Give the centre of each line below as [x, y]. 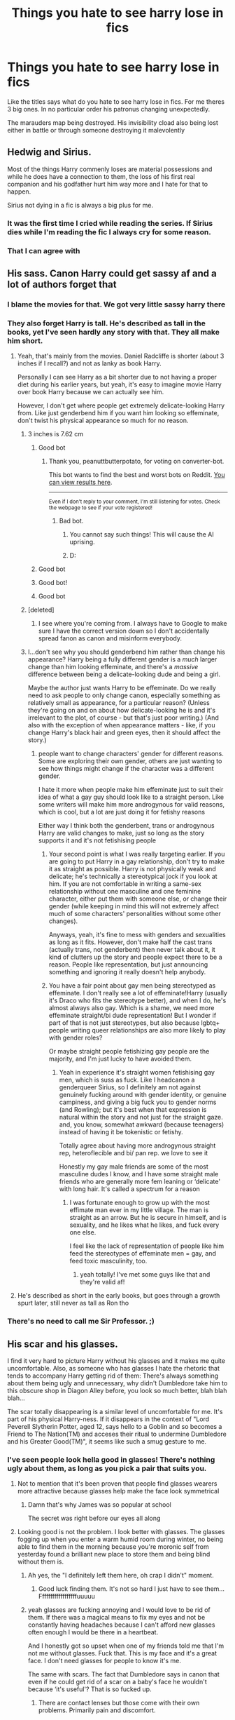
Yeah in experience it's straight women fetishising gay [137, 1073]
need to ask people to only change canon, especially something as [124, 695]
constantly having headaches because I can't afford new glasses [121, 1625]
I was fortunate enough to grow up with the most [140, 1203]
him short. [25, 340]
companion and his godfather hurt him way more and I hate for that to [108, 184]
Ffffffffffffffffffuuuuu [67, 1597]
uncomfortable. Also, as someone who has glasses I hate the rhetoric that [114, 1368]
